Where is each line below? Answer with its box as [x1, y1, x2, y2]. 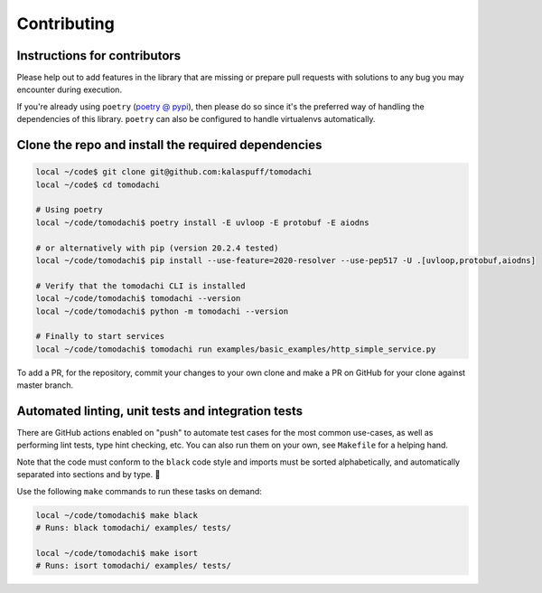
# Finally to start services [35, 331, 165, 342]
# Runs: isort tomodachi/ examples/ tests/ [35, 560, 232, 571]
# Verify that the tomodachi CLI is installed [35, 280, 246, 291]
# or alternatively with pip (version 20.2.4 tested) [35, 242, 279, 253]
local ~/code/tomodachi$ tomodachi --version [35, 294, 241, 304]
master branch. [16, 380, 74, 391]
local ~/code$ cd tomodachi [35, 179, 160, 190]
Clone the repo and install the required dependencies [16, 137, 322, 153]
